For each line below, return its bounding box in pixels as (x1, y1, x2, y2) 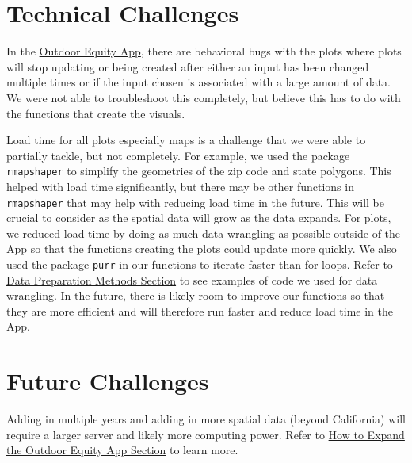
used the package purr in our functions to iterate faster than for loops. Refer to (6, 255, 393, 272)
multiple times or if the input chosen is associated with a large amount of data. (6, 74, 391, 90)
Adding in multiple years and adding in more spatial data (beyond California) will (6, 411, 406, 427)
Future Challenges (6, 365, 209, 397)
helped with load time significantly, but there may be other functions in (6, 178, 354, 194)
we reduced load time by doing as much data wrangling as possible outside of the (6, 224, 401, 241)
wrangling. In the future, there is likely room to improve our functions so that (6, 287, 385, 304)
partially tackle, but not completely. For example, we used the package (6, 147, 350, 163)
